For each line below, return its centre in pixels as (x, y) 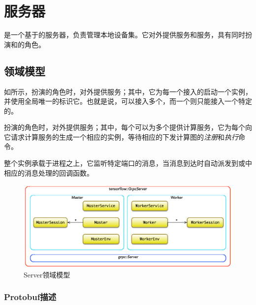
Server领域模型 (47, 275)
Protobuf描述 (30, 296)
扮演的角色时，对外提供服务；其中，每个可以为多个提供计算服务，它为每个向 (128, 127)
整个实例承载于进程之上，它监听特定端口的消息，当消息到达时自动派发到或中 (128, 163)
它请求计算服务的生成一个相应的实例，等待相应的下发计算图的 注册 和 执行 (121, 137)
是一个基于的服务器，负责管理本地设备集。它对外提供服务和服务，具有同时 (125, 35)
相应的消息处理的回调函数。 (49, 172)
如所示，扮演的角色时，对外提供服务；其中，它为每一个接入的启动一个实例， (128, 91)
